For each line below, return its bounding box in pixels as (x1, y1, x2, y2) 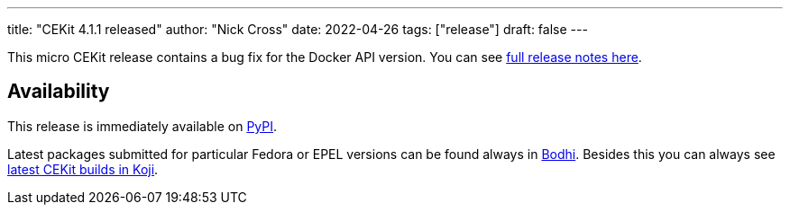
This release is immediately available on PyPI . (7, 118, 278, 134)
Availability (7, 80, 110, 103)
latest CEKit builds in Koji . (7, 161, 159, 177)
